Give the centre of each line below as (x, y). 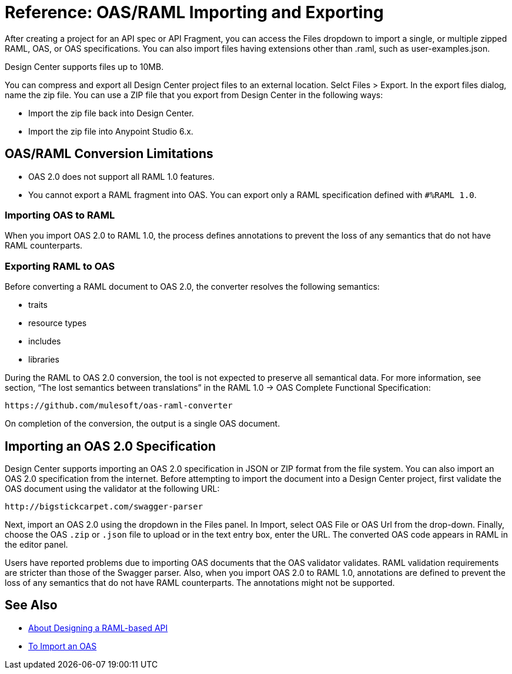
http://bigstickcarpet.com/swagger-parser (104, 506)
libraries (44, 360)
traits (38, 305)
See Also (31, 605)
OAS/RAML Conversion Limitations (109, 154)
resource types (58, 323)
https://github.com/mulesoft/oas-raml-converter (119, 406)
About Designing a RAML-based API (98, 628)
